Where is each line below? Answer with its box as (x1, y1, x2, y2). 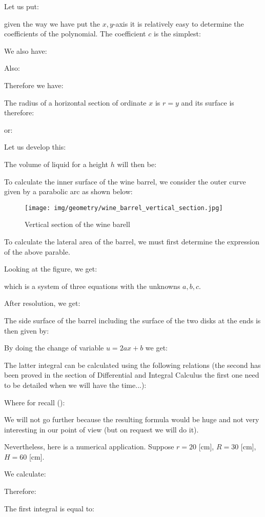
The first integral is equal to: (4, 503, 95, 513)
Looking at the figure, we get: (4, 263, 97, 274)
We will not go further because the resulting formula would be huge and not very (4, 414, 259, 425)
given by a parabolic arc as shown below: (4, 186, 133, 197)
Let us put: (4, 1, 39, 11)
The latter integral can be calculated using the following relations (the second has (4, 359, 261, 370)
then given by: (4, 325, 49, 336)
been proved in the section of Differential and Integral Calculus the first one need (4, 369, 259, 380)
